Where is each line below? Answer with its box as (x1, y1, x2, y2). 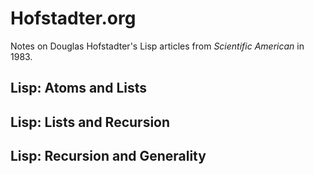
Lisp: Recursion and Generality (10, 148, 207, 165)
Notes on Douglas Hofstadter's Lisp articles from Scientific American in (10, 40, 305, 52)
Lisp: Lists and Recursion (10, 113, 171, 131)
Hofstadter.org (10, 7, 137, 30)
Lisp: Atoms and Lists (10, 80, 148, 97)
